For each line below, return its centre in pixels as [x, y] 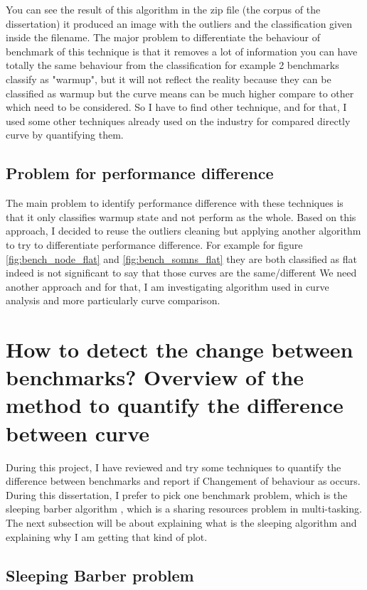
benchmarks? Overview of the [155, 377]
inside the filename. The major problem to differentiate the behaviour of [163, 37]
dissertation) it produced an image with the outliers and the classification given [179, 23]
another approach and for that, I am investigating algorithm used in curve [167, 286]
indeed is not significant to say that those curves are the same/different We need [181, 273]
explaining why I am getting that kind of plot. [107, 536]
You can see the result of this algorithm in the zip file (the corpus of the [163, 9]
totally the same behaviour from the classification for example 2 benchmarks [172, 65]
